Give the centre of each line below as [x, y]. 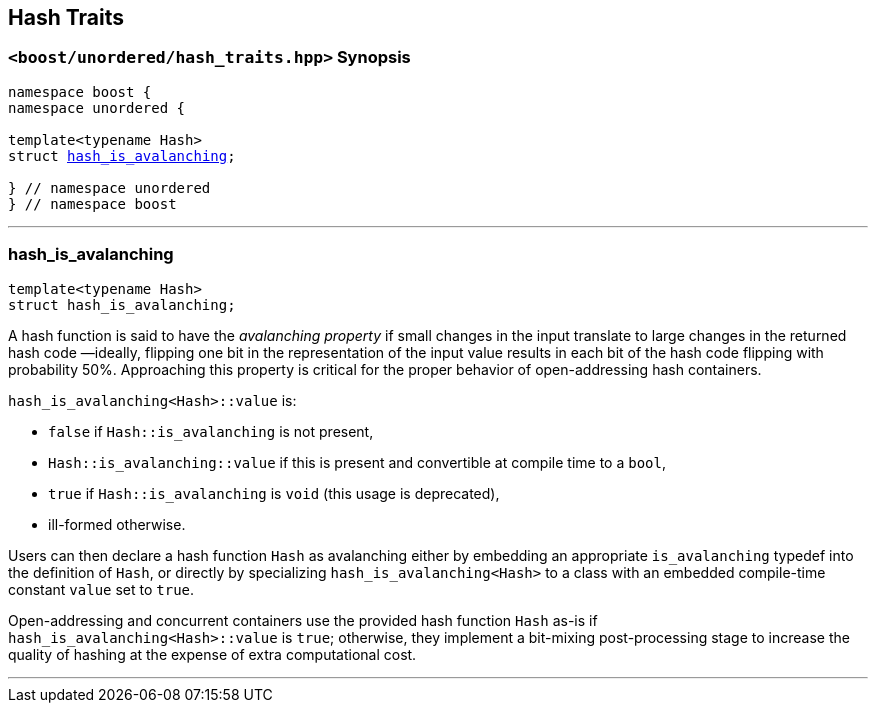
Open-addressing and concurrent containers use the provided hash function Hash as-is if [303, 620]
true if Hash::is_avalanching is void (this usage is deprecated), [274, 493]
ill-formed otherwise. [117, 524]
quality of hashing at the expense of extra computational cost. [212, 654]
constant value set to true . [101, 589]
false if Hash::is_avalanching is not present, [211, 431]
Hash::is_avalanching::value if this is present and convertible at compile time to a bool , [357, 462]
